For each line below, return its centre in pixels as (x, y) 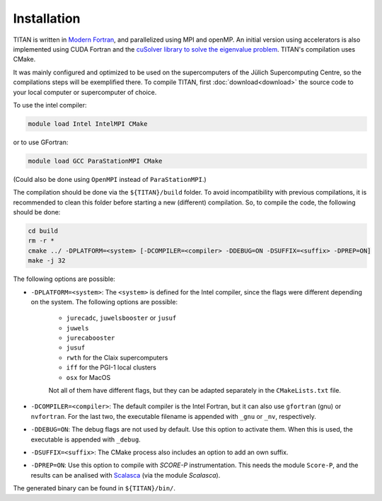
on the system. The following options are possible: (104, 301)
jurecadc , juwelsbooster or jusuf (121, 318)
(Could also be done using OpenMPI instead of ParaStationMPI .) (110, 179)
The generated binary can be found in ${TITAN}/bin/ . (94, 488)
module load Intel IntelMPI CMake (88, 123)
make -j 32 (47, 261)
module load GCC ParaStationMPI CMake (95, 161)
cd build (43, 231)
